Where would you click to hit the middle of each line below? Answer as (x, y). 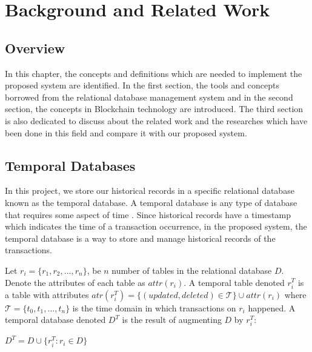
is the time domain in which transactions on (154, 307)
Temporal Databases (70, 165)
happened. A (272, 307)
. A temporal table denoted (234, 282)
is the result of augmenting (172, 320)
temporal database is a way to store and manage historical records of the (140, 238)
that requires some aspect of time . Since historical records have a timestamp (148, 214)
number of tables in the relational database (192, 270)
